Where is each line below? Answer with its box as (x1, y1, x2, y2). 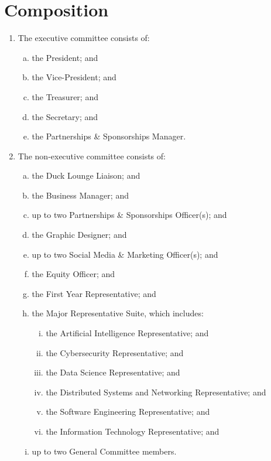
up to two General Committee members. (32, 445, 177, 457)
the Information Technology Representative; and (46, 425, 219, 437)
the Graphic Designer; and (32, 228, 127, 241)
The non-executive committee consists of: (18, 149, 166, 162)
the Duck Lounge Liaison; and (32, 169, 140, 182)
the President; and (32, 51, 98, 63)
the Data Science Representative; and (46, 366, 180, 378)
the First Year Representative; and (32, 287, 156, 299)
